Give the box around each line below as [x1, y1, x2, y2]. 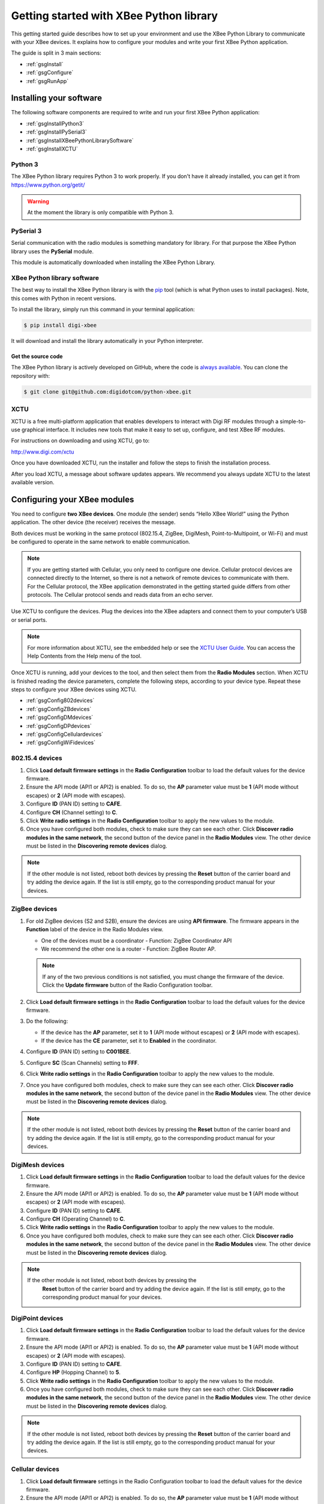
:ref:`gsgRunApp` [26, 77, 69, 84]
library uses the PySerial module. [11, 247, 94, 255]
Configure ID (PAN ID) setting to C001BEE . [26, 1048, 131, 1055]
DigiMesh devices [11, 1160, 65, 1169]
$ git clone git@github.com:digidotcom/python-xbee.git [23, 388, 192, 395]
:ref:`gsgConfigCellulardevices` [26, 731, 104, 738]
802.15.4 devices [11, 754, 62, 762]
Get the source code [11, 353, 63, 360]
